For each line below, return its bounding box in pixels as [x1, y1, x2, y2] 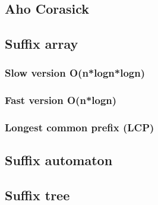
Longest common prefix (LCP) [5, 120, 154, 135]
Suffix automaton [5, 151, 113, 169]
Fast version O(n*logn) [5, 93, 117, 108]
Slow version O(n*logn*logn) [5, 65, 145, 80]
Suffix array [5, 34, 78, 53]
